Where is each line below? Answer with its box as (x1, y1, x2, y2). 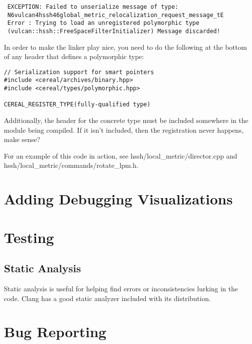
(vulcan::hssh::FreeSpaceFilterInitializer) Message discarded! (7, 27, 220, 35)
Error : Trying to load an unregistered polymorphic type (7, 20, 199, 27)
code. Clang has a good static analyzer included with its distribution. (4, 293, 211, 303)
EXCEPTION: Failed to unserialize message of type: (7, 3, 178, 10)
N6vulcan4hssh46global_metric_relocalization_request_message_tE (7, 11, 224, 19)
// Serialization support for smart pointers (4, 68, 154, 76)
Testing (4, 227, 54, 247)
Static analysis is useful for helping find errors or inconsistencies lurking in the (4, 283, 238, 294)
